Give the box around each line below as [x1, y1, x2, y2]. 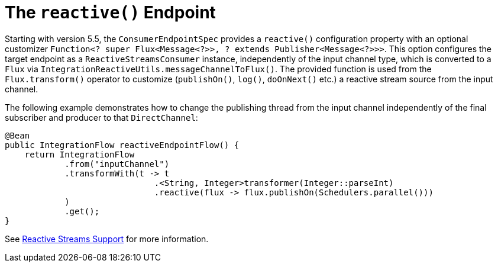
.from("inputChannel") [64, 159, 170, 169]
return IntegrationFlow [24, 149, 135, 159]
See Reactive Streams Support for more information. [5, 233, 209, 244]
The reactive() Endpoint [5, 2, 216, 22]
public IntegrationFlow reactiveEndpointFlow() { [5, 140, 240, 150]
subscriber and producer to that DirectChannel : [5, 112, 198, 123]
